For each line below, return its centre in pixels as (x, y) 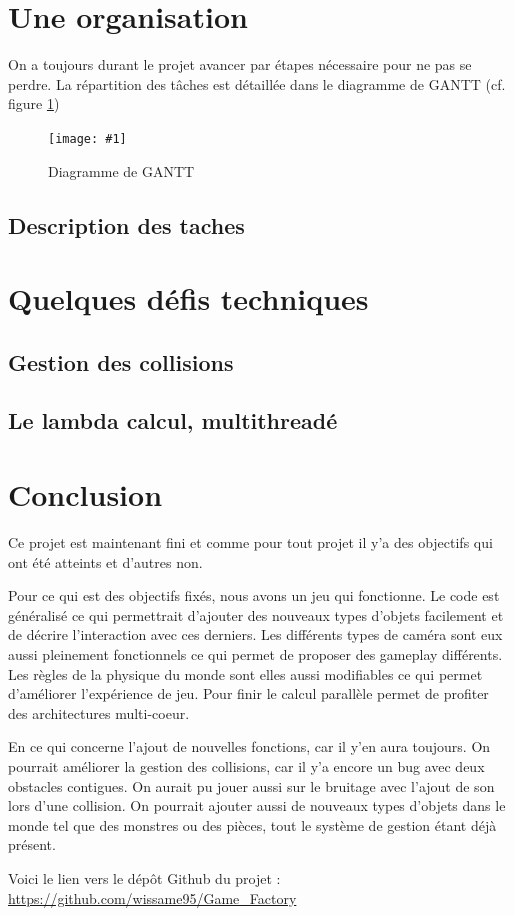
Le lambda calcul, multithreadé (173, 420)
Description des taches (126, 224)
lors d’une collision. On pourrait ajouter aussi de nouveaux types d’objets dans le (257, 805)
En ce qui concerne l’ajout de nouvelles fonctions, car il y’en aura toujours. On (249, 746)
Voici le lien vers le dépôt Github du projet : (144, 877)
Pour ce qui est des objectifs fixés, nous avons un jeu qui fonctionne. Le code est (254, 595)
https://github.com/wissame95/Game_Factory (152, 897)
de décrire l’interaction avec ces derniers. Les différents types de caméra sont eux (255, 634)
